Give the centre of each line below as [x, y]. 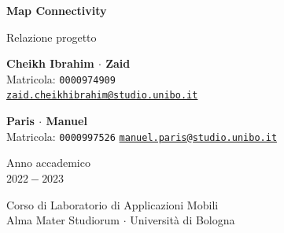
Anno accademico [48, 163]
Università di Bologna [183, 220]
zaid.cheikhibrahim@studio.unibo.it [102, 96]
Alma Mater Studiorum [63, 220]
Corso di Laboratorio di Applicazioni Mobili [112, 204]
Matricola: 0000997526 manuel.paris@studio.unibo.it [142, 136]
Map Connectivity [57, 10]
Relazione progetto [52, 37]
